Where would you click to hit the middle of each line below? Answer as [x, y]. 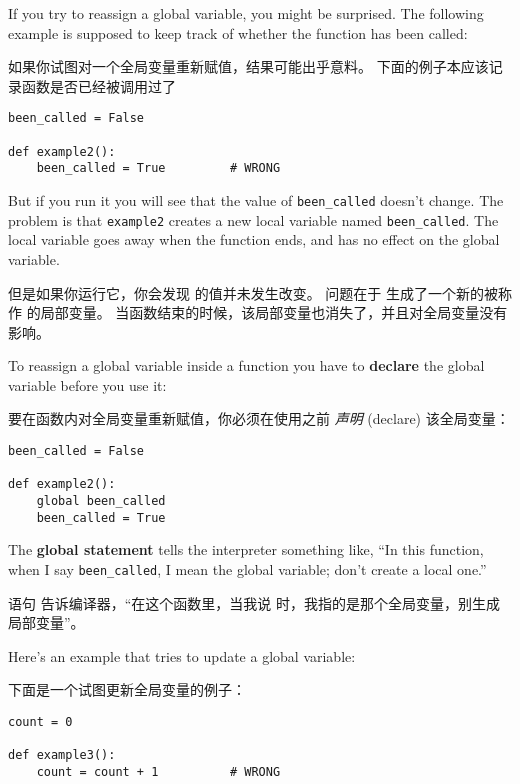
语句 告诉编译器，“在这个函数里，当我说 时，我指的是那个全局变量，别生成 [254, 602]
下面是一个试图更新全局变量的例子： [127, 689]
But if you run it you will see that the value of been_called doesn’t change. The [256, 200]
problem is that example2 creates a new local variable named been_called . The [253, 219]
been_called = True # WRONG [158, 168]
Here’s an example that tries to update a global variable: [182, 655]
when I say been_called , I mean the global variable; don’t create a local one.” [247, 568]
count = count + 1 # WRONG [158, 771]
